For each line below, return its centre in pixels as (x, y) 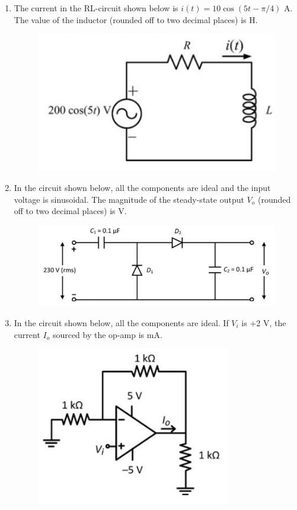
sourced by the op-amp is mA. (107, 334)
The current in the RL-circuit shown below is (96, 8)
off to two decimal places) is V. (70, 211)
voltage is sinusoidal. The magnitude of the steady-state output (129, 199)
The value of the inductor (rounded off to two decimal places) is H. (136, 19)
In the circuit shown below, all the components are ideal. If (121, 322)
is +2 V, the (264, 322)
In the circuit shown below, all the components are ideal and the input (142, 187)
